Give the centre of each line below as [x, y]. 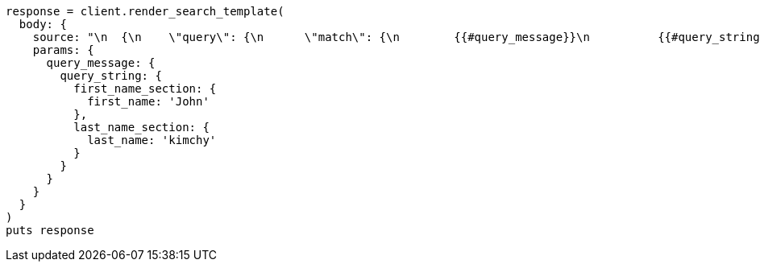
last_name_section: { [141, 127]
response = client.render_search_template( [145, 11]
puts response [50, 230]
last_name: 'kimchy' [152, 140]
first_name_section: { [145, 89]
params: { [63, 50]
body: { [43, 24]
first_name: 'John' [148, 101]
